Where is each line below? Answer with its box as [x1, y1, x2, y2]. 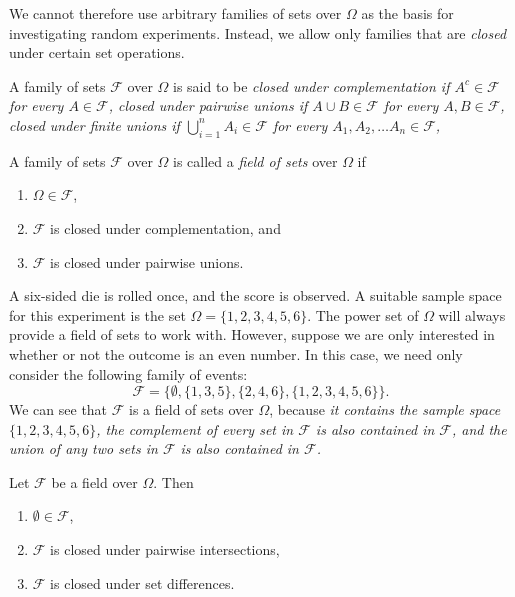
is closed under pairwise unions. [50, 251, 244, 272]
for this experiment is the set [9, 304, 186, 325]
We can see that [9, 399, 108, 420]
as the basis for [361, 3, 454, 23]
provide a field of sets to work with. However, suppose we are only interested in [9, 324, 495, 345]
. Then [153, 471, 194, 492]
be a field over [51, 471, 138, 492]
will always [438, 304, 506, 325]
